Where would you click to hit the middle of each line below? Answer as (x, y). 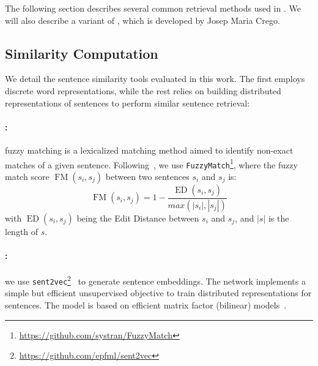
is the (279, 218)
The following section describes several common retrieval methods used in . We (153, 8)
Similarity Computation (82, 53)
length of (22, 231)
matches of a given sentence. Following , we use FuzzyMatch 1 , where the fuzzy (151, 163)
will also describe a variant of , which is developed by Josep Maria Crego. (142, 20)
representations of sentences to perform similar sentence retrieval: (128, 103)
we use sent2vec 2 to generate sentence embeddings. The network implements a (155, 280)
